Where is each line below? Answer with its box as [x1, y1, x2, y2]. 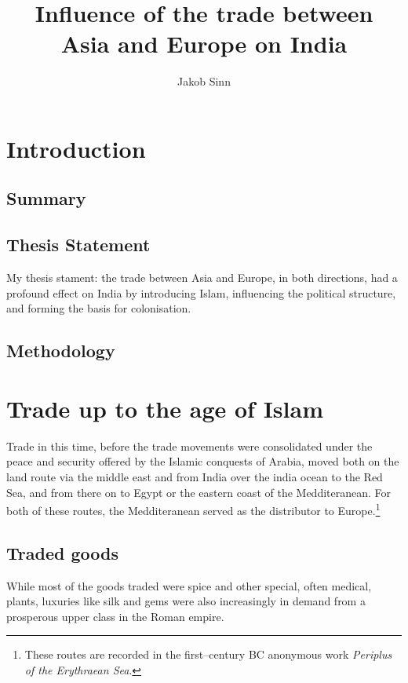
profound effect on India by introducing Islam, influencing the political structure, [6, 284, 396, 301]
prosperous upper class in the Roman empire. [6, 608, 224, 624]
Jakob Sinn [177, 73, 231, 89]
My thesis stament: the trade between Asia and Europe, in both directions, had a [6, 269, 398, 286]
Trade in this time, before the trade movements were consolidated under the [6, 437, 373, 454]
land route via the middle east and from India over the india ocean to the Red [6, 468, 383, 484]
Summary [6, 186, 86, 210]
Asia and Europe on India [60, 27, 348, 60]
